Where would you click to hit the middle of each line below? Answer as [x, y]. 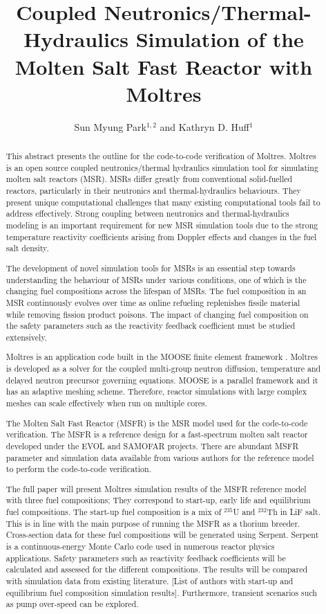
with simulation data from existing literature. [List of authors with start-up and [150, 580]
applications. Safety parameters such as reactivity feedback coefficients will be [146, 558]
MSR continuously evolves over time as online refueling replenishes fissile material [153, 302]
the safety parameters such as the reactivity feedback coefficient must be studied [151, 326]
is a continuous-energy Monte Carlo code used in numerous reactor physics [140, 546]
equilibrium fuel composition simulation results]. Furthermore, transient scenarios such [161, 592]
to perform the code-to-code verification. [78, 469]
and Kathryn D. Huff [204, 126]
